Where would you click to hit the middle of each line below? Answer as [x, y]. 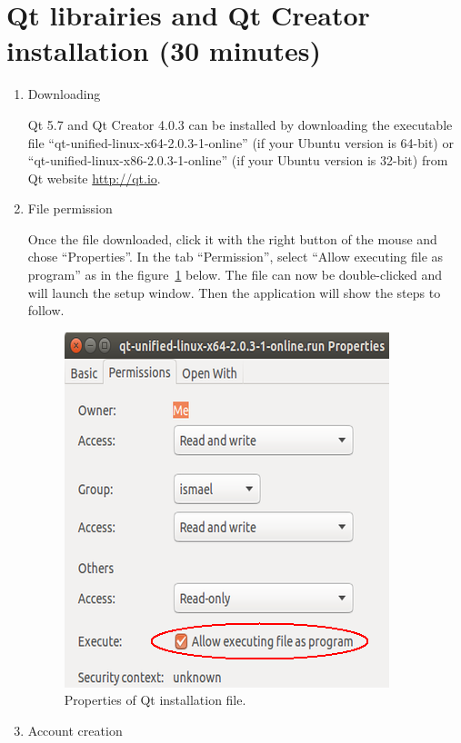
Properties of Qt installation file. [155, 700]
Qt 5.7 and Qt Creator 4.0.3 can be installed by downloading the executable [240, 124]
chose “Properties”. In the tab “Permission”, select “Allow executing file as [236, 257]
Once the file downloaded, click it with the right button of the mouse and [232, 238]
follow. [46, 310]
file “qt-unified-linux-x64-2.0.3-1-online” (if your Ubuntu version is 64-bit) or [241, 142]
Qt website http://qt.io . [94, 178]
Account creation [75, 731]
